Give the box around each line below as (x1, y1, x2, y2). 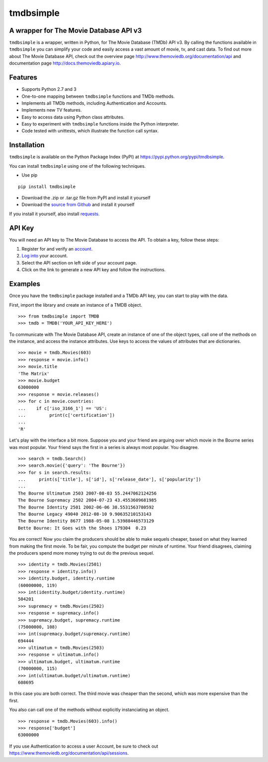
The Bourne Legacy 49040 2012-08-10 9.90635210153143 (18, 511, 151, 517)
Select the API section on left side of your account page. (21, 259, 137, 265)
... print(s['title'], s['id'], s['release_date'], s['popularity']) (18, 477, 201, 482)
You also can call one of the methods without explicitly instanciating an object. (9, 707, 170, 713)
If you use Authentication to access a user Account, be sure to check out (9, 743, 158, 749)
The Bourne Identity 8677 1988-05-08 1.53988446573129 (18, 518, 154, 524)
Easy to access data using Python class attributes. (21, 114, 125, 120)
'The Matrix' (18, 371, 50, 377)
